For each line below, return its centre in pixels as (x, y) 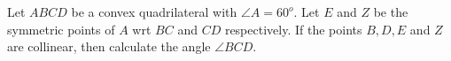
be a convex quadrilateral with (154, 11)
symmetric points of (61, 29)
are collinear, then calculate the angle (109, 46)
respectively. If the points (293, 29)
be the (391, 11)
